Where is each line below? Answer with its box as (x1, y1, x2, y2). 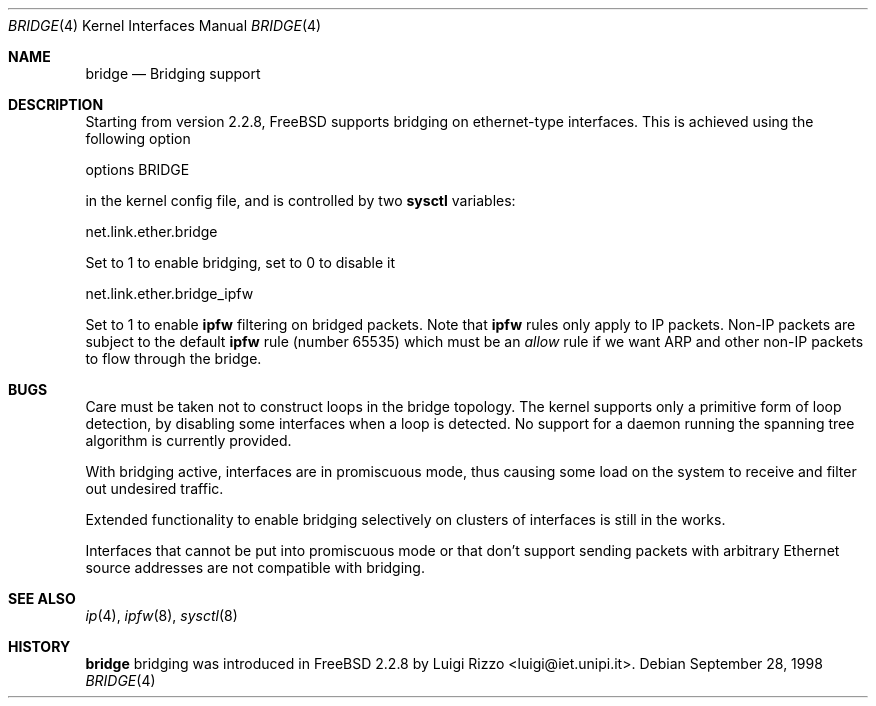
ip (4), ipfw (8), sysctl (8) (85, 607, 238, 624)
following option (85, 130, 191, 147)
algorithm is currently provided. (85, 432, 292, 449)
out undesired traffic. (85, 480, 224, 497)
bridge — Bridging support (85, 65, 261, 82)
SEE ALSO (8, 590, 76, 607)
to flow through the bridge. (85, 350, 262, 367)
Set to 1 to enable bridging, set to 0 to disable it (85, 254, 395, 271)
